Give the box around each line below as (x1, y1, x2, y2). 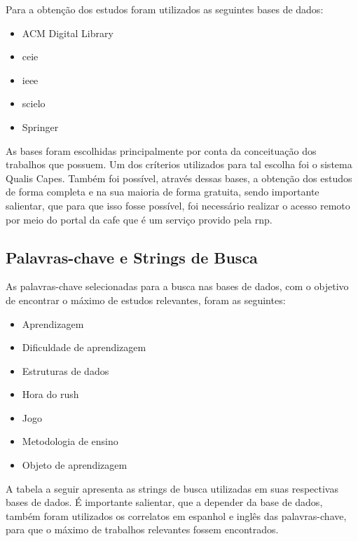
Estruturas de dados (22, 363, 109, 378)
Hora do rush (22, 387, 79, 402)
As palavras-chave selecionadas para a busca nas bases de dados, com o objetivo (6, 279, 349, 294)
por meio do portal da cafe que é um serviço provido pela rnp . (6, 212, 273, 226)
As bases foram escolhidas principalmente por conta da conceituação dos (6, 143, 317, 158)
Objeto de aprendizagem (22, 458, 128, 472)
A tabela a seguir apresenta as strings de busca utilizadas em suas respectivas (6, 481, 338, 495)
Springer (22, 119, 59, 134)
